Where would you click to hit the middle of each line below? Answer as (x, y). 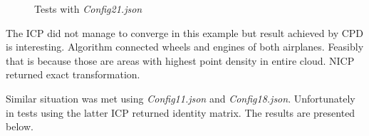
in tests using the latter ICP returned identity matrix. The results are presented (181, 112)
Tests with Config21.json (88, 9)
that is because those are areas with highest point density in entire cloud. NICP (180, 60)
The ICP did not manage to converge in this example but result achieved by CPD (185, 32)
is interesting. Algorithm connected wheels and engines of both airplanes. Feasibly (185, 47)
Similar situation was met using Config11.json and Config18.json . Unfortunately (181, 98)
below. (20, 126)
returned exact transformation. (73, 74)
